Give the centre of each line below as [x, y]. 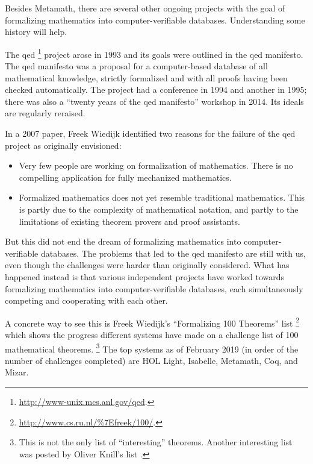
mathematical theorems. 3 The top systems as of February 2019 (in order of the [152, 348]
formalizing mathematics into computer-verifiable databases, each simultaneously [154, 288]
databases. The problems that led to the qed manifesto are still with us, [173, 253]
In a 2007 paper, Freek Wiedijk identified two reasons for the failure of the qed [150, 133]
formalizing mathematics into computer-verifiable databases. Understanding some [155, 20]
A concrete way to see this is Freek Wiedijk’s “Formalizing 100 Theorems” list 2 [152, 322]
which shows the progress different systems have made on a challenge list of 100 [152, 334]
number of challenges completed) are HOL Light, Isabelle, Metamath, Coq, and [151, 360]
